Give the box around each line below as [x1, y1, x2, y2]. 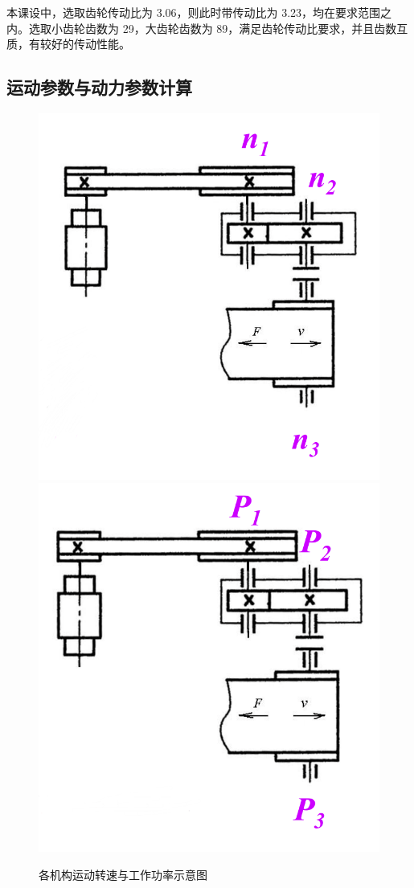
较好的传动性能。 [39, 35, 130, 52]
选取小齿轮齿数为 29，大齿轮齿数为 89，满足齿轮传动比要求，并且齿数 [28, 19, 397, 36]
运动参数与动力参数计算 [6, 75, 192, 100]
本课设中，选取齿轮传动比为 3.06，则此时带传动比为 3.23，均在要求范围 [6, 4, 381, 20]
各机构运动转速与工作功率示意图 [39, 865, 207, 882]
